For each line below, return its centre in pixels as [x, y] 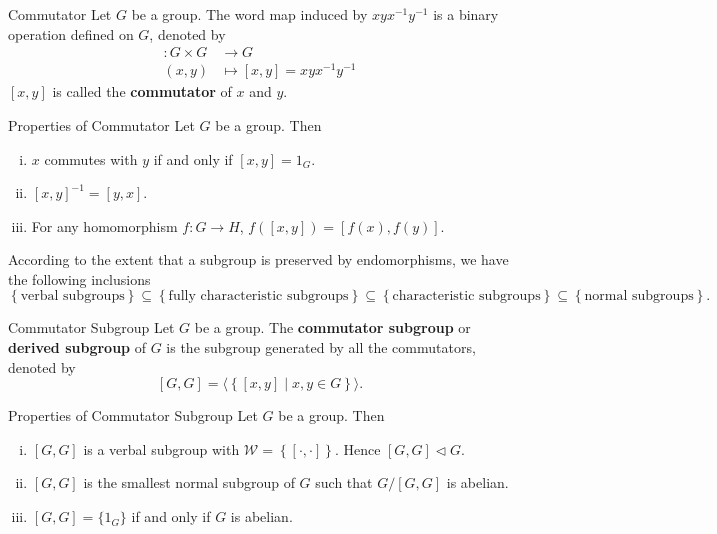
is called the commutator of [142, 91]
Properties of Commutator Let [101, 124]
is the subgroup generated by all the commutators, [321, 347]
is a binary [466, 14]
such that [344, 482]
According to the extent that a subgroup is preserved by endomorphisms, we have [258, 259]
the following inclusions [79, 278]
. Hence [357, 448]
